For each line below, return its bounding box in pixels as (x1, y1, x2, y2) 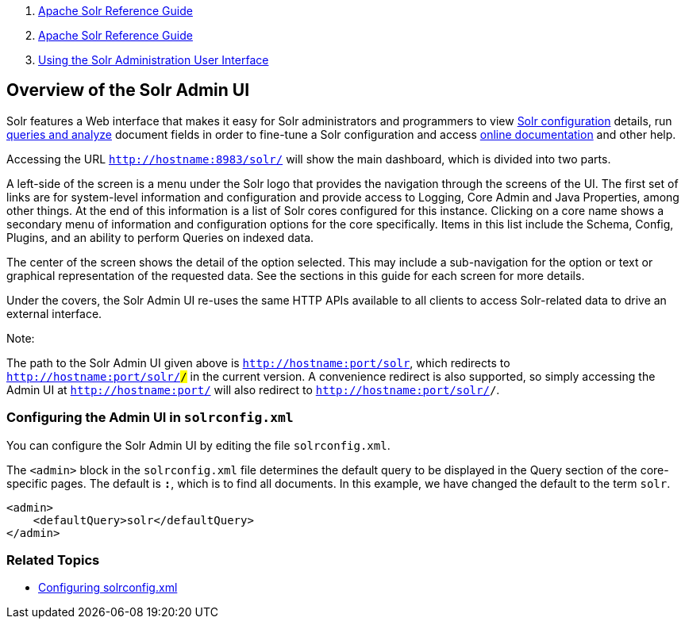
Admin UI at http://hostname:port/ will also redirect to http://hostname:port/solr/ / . (6, 382, 500, 397)
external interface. (6, 306, 102, 320)
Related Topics (6, 551, 100, 568)
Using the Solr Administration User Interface (38, 53, 269, 67)
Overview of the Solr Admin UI (6, 80, 250, 101)
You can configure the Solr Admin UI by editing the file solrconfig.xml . (6, 438, 391, 452)
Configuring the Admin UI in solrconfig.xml (6, 409, 294, 426)
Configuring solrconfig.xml (38, 581, 178, 595)
